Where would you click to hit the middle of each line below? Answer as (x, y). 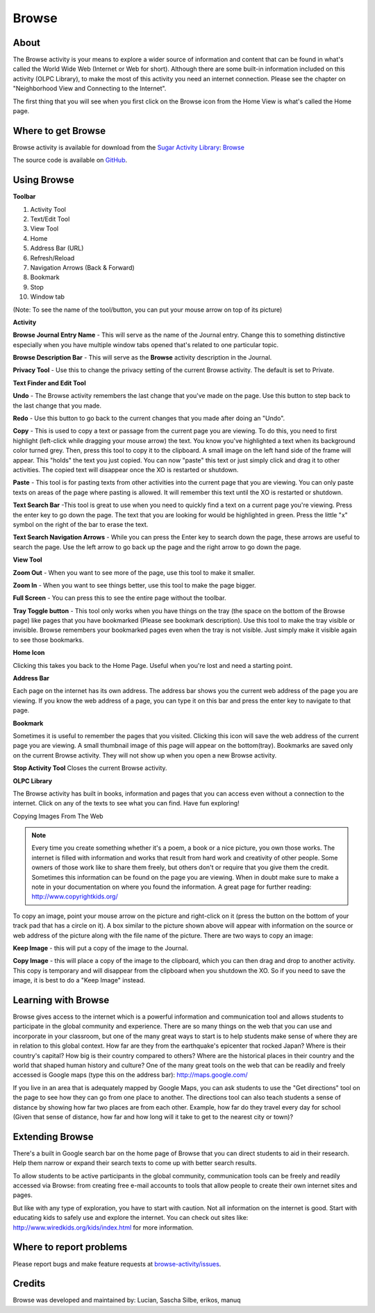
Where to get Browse (59, 131)
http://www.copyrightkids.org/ (75, 896)
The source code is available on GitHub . (70, 160)
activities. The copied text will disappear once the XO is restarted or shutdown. (126, 469)
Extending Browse (53, 1136)
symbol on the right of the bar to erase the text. (81, 524)
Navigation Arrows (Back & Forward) (82, 267)
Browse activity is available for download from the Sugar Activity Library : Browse (128, 147)
